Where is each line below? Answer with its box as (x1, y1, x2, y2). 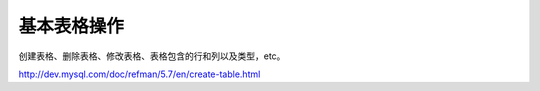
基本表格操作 (18, 15, 125, 37)
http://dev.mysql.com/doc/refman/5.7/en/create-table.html (18, 68, 261, 80)
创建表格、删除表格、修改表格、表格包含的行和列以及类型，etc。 (18, 50, 286, 62)
